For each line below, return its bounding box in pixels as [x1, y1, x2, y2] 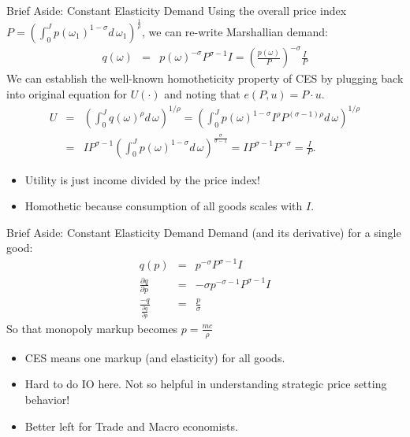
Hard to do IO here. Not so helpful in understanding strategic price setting [24, 376, 387, 392]
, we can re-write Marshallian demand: [142, 23, 328, 39]
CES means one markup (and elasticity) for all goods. [24, 349, 285, 365]
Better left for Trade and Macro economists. [24, 417, 238, 434]
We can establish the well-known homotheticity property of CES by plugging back [6, 70, 404, 87]
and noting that [164, 86, 240, 102]
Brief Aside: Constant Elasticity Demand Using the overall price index [6, 2, 347, 18]
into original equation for [6, 86, 127, 102]
